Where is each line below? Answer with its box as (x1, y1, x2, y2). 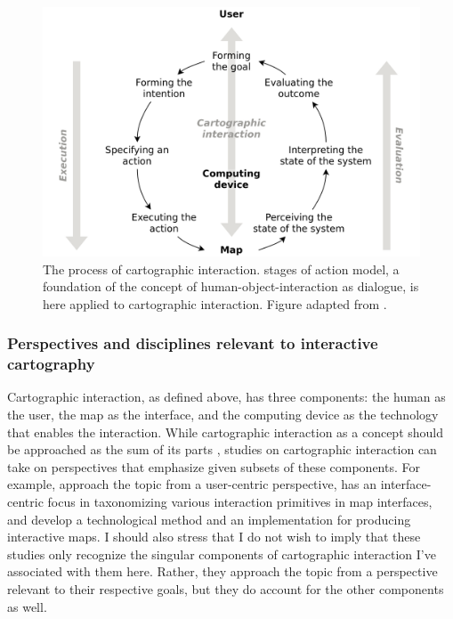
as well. (7, 597, 47, 615)
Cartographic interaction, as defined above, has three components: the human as (7, 387, 446, 406)
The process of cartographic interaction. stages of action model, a (43, 259, 400, 278)
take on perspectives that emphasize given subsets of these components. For (7, 457, 421, 476)
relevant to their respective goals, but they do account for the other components (7, 579, 444, 598)
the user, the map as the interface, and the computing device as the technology (7, 405, 439, 424)
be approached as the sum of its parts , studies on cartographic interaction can (7, 440, 437, 459)
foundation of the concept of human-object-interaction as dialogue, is (43, 277, 419, 296)
